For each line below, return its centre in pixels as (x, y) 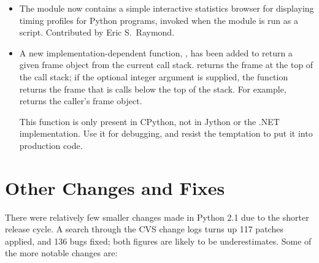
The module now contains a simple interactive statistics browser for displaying (167, 8)
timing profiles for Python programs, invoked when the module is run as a (159, 20)
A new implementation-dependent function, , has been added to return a (156, 52)
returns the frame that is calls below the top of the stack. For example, (153, 89)
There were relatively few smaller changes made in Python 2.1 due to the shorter (157, 217)
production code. (51, 145)
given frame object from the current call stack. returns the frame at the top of (166, 65)
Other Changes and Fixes (115, 187)
